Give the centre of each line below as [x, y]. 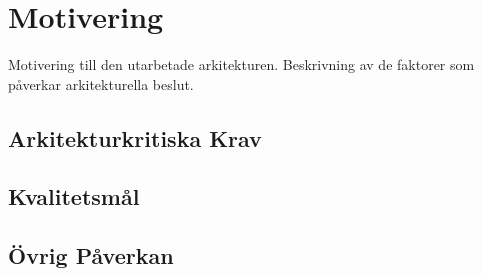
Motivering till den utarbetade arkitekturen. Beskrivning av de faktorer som [241, 64]
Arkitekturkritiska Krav [135, 137]
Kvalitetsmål [74, 196]
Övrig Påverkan [91, 255]
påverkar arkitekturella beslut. [101, 83]
